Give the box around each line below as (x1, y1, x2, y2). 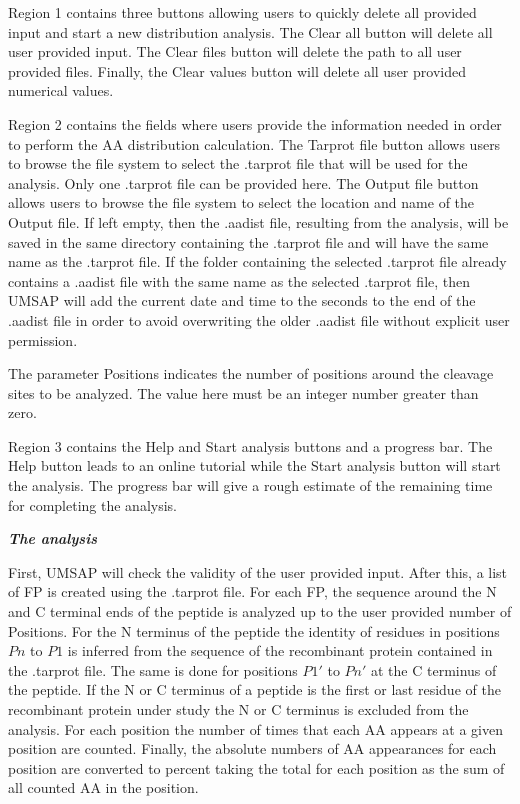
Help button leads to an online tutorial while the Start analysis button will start (8, 455, 501, 476)
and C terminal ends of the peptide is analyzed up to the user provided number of (8, 601, 512, 622)
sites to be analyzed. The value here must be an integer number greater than (8, 382, 479, 403)
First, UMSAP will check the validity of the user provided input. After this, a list (8, 561, 508, 582)
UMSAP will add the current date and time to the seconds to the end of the (8, 290, 476, 311)
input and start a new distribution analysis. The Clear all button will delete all (8, 21, 493, 42)
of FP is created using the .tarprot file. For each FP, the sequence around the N (8, 581, 497, 602)
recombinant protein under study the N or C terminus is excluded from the (8, 699, 469, 719)
